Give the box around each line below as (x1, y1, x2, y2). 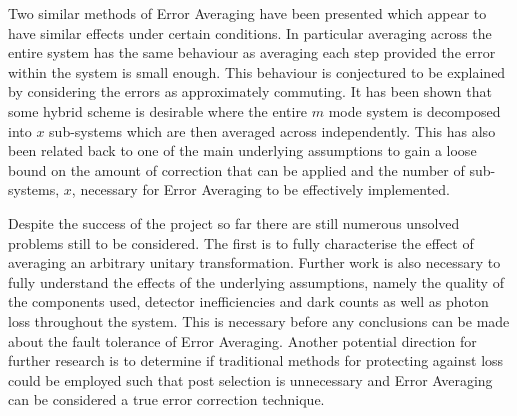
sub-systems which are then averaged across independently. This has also (49, 120, 496, 141)
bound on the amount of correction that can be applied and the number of (8, 159, 465, 180)
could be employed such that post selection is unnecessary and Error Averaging (8, 369, 493, 390)
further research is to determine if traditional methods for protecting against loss (8, 350, 504, 371)
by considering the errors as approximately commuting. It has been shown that (8, 81, 492, 102)
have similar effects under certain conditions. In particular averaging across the (8, 22, 492, 43)
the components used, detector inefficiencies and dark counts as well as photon (8, 291, 489, 312)
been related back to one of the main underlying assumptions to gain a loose (8, 140, 477, 161)
